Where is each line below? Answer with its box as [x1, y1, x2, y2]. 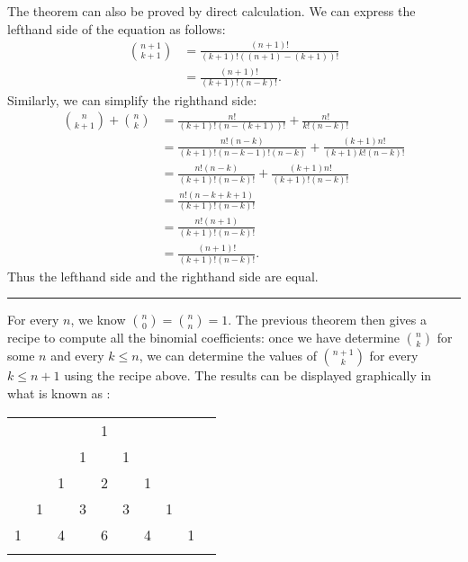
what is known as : [7, 383, 111, 402]
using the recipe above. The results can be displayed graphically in [64, 366, 432, 385]
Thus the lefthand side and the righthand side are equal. [7, 266, 319, 285]
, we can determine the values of [139, 346, 317, 365]
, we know [70, 310, 126, 329]
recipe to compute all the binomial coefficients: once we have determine [7, 328, 400, 347]
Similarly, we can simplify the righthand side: [7, 90, 257, 109]
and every [50, 346, 104, 365]
